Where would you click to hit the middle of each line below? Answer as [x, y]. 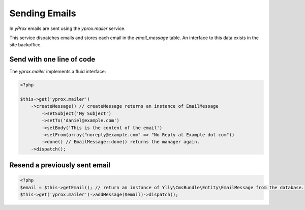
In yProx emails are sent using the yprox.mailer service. [67, 28]
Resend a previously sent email [60, 165]
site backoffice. [26, 45]
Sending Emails [43, 13]
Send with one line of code [52, 59]
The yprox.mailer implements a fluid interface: [58, 72]
